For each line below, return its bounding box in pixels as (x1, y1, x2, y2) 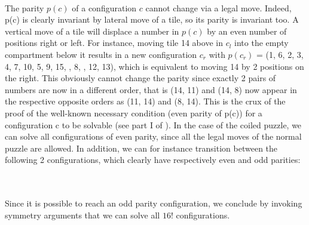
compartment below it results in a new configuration (5, 48, 197, 60)
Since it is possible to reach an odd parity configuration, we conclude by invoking (5, 197, 302, 209)
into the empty (234, 36, 289, 49)
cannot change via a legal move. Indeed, (145, 1, 292, 14)
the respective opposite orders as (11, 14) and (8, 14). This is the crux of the (5, 95, 286, 107)
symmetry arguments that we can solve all (5, 208, 160, 221)
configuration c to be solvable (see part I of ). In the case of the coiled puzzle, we (5, 118, 302, 131)
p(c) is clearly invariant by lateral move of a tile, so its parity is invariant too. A (5, 13, 299, 26)
